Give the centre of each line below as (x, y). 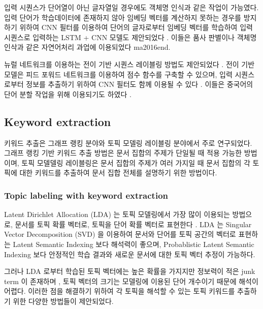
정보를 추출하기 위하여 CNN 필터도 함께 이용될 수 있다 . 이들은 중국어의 (140, 84)
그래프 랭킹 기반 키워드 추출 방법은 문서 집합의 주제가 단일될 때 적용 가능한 (123, 153)
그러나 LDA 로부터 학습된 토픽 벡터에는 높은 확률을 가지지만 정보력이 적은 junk (130, 271)
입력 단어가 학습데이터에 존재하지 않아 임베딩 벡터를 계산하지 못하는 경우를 (123, 17)
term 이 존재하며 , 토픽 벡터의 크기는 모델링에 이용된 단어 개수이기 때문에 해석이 (131, 281)
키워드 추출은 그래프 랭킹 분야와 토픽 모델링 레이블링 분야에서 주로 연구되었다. (128, 143)
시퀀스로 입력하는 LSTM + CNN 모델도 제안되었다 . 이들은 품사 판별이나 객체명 (130, 37)
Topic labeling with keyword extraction (86, 195)
